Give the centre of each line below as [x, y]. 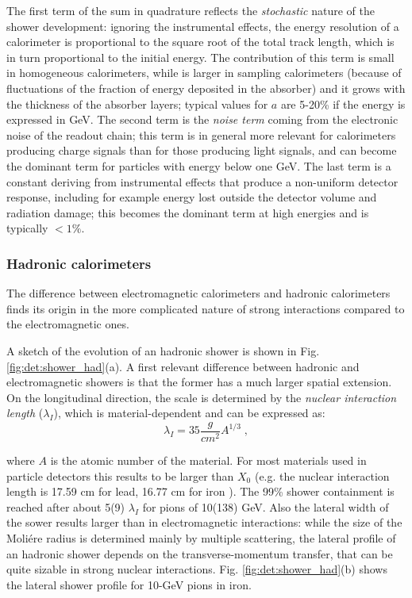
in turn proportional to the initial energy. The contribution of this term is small [200, 57]
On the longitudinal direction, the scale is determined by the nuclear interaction [202, 397]
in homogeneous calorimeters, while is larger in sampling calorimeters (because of [204, 73]
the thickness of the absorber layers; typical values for [137, 103]
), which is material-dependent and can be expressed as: [189, 413]
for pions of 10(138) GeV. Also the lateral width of [266, 506]
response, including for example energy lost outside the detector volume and [192, 197]
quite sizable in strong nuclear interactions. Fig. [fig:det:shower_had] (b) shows [197, 569]
